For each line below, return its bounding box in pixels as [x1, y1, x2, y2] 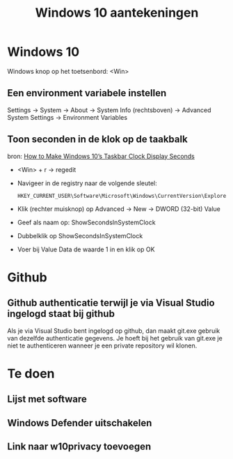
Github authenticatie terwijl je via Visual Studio [7, 297, 215, 309]
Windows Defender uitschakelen [7, 417, 152, 429]
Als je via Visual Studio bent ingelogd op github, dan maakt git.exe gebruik [7, 326, 220, 335]
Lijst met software [7, 394, 87, 405]
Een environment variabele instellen [7, 87, 167, 99]
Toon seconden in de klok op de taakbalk [7, 134, 188, 146]
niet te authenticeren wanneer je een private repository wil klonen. [7, 341, 198, 350]
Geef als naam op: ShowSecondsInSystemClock [17, 218, 156, 226]
